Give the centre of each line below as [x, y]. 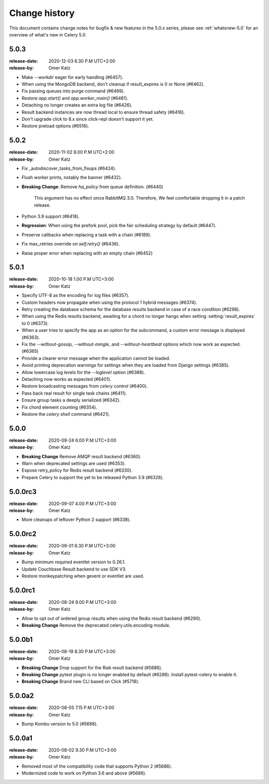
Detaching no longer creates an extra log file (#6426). [77, 105]
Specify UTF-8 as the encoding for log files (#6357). [75, 295]
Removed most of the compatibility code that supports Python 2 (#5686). [97, 766]
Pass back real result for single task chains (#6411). [74, 393]
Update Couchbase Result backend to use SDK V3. [74, 569]
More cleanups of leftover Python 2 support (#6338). [76, 520]
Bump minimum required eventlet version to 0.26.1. [73, 562]
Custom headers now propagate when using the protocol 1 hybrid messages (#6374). [109, 302]
